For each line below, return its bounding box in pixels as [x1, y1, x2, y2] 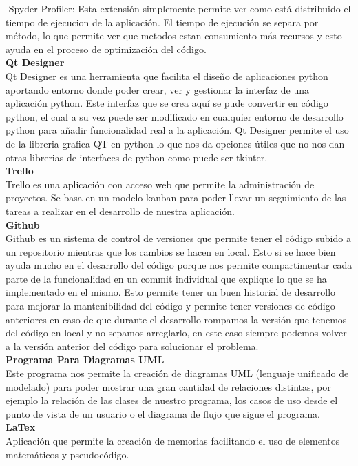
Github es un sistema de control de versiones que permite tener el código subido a [6, 231, 351, 245]
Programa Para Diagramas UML [6, 352, 165, 367]
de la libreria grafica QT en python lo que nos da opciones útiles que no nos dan [6, 136, 345, 150]
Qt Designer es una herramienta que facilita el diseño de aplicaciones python [6, 68, 328, 83]
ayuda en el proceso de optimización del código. [6, 41, 207, 56]
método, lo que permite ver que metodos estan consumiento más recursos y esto [6, 28, 342, 43]
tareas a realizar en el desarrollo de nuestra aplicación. [6, 203, 235, 218]
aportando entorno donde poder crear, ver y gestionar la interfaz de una [6, 82, 310, 97]
